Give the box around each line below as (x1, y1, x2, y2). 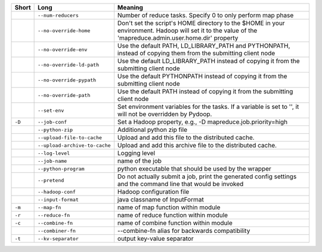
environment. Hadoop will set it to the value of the (117, 27, 258, 34)
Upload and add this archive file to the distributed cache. (117, 141, 277, 149)
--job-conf (38, 119, 67, 125)
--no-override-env (38, 46, 88, 53)
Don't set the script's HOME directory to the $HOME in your (117, 19, 286, 27)
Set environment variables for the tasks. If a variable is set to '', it (117, 103, 299, 111)
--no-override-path (38, 92, 91, 98)
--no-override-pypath (38, 77, 97, 83)
